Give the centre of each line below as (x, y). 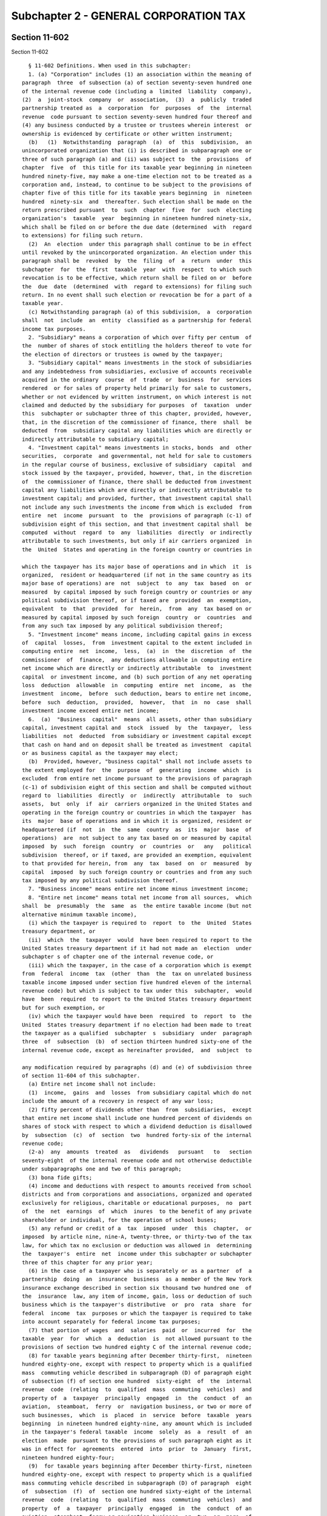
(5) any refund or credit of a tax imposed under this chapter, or (140, 1228)
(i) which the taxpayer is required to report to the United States (140, 923)
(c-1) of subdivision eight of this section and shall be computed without (137, 787)
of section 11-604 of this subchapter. (81, 1075)
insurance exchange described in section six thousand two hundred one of (137, 1288)
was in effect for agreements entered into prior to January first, (137, 1449)
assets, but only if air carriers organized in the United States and (137, 804)
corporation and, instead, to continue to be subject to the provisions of (137, 184)
